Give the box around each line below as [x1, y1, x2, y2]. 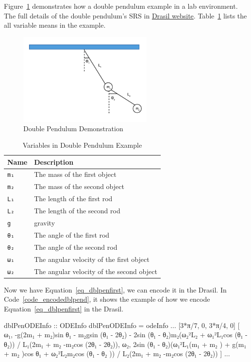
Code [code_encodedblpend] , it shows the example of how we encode [4, 294, 210, 304]
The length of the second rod [34, 206, 120, 216]
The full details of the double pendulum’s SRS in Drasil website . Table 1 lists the [4, 10, 247, 20]
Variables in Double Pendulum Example [22, 139, 142, 150]
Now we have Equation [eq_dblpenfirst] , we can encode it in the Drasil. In [4, 284, 227, 294]
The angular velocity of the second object [34, 266, 157, 276]
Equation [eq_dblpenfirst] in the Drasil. [4, 303, 124, 313]
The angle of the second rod [34, 241, 117, 252]
